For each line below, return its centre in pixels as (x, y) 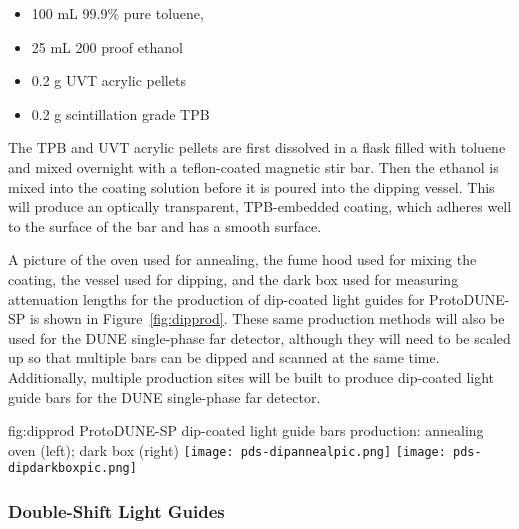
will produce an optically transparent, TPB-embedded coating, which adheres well (260, 206)
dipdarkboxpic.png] (72, 468)
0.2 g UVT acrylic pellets (108, 80)
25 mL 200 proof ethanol (107, 46)
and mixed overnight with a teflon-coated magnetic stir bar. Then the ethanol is (253, 166)
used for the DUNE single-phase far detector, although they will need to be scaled (259, 337)
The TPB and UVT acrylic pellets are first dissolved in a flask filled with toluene (257, 147)
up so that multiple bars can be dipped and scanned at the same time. (224, 357)
